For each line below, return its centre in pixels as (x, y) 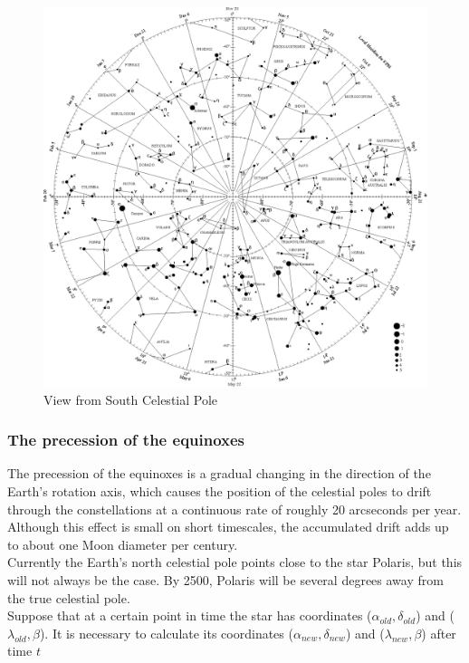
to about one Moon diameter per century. (123, 544)
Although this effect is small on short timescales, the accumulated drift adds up (228, 527)
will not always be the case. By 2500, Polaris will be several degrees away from (225, 580)
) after (439, 633)
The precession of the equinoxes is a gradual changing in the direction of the (219, 473)
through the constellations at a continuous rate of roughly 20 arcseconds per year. (234, 509)
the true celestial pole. (69, 597)
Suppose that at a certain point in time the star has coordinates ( (190, 615)
